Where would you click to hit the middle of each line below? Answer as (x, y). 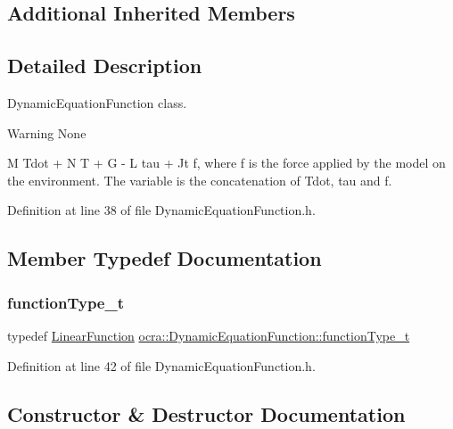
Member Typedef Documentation (165, 258)
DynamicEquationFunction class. (97, 102)
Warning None (47, 132)
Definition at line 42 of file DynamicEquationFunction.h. (161, 365)
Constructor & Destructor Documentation (206, 413)
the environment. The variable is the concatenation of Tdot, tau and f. (200, 180)
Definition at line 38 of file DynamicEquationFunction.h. (161, 210)
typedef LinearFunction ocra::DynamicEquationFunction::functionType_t (209, 335)
